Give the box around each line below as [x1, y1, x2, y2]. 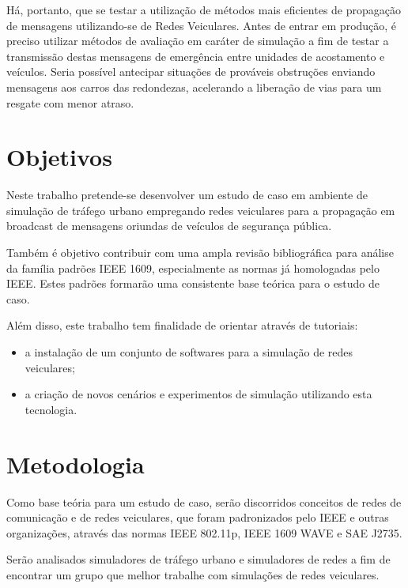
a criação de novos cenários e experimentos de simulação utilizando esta [25, 386, 372, 402]
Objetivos [6, 141, 112, 173]
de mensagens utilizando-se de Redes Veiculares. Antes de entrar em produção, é [6, 17, 397, 33]
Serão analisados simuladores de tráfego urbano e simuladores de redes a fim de [6, 551, 391, 567]
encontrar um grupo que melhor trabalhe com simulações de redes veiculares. [6, 566, 380, 582]
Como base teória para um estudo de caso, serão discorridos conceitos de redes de [6, 493, 402, 510]
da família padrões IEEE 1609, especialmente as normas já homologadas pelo [6, 259, 380, 276]
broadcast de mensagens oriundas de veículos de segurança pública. [6, 217, 332, 234]
